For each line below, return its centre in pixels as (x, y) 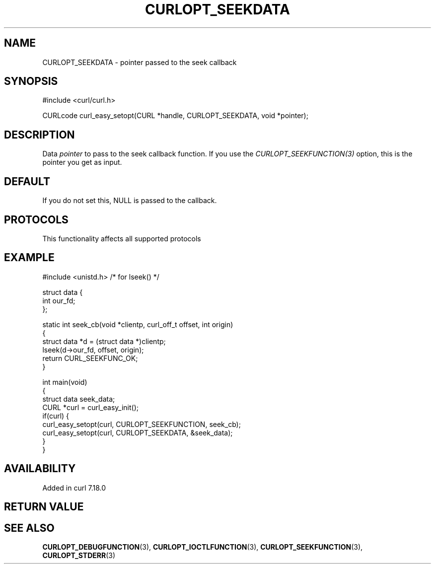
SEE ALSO (29, 528)
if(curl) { (56, 416)
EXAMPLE (29, 258)
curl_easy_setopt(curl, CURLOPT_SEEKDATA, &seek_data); (138, 432)
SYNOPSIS (31, 81)
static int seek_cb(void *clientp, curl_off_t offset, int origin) (138, 324)
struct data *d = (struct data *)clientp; (104, 341)
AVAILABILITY (40, 469)
